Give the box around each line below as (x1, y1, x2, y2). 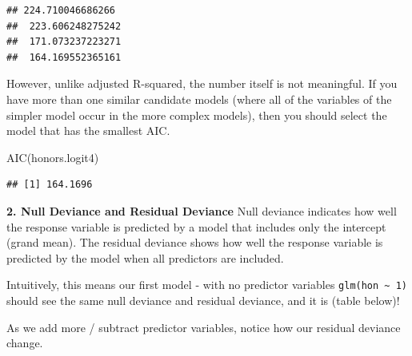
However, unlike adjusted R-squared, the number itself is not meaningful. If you (6, 75, 398, 92)
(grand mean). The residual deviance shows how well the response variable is (6, 234, 383, 251)
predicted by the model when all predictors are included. (6, 249, 284, 266)
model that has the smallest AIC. (6, 122, 170, 139)
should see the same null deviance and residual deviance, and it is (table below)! (6, 291, 400, 308)
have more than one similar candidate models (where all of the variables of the (6, 90, 392, 107)
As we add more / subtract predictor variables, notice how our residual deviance (6, 318, 401, 335)
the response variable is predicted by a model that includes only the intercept (6, 218, 386, 235)
